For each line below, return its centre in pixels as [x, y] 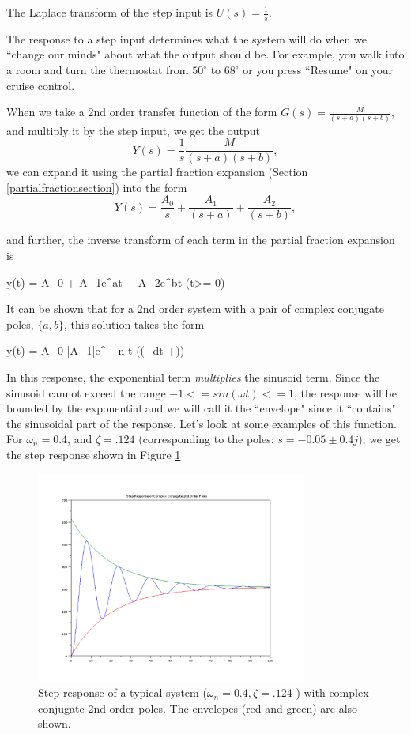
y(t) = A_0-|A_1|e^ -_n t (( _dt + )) [96, 350]
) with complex [332, 693]
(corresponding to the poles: [206, 439]
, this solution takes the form [134, 324]
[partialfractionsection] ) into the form [97, 187]
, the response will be [345, 392]
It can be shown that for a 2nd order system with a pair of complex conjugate [195, 309]
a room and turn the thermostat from [98, 70]
